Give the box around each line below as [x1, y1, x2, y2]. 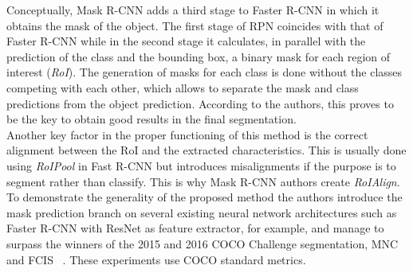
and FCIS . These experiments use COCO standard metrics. [6, 251, 306, 267]
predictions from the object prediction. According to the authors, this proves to [6, 95, 394, 111]
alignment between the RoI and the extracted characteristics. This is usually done [6, 142, 407, 158]
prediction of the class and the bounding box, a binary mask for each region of [6, 48, 391, 64]
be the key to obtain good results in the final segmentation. [6, 111, 297, 127]
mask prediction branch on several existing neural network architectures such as [6, 204, 397, 220]
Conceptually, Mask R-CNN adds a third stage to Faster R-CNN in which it [6, 2, 380, 18]
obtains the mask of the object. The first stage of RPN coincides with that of [6, 17, 383, 33]
